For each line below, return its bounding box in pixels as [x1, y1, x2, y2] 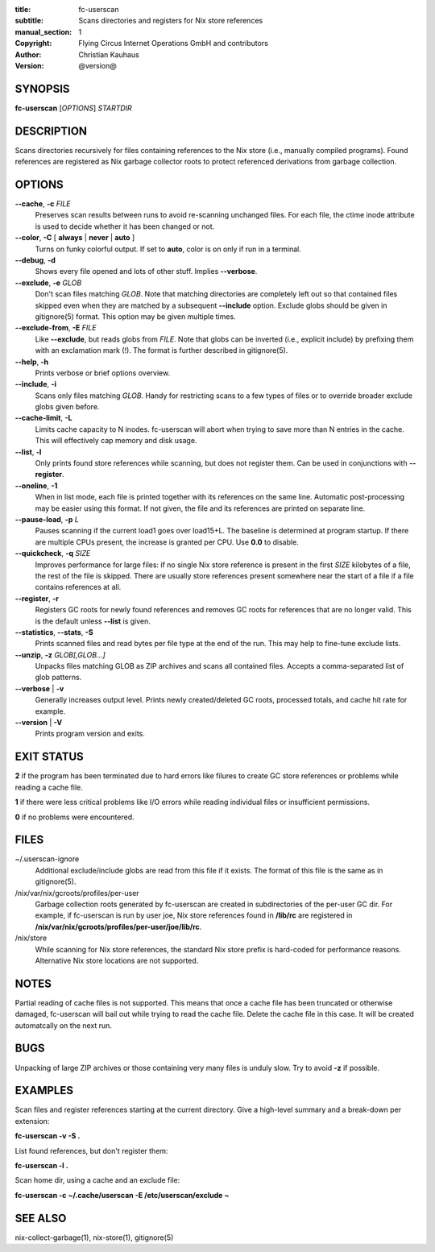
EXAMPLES [14, 1084, 74, 1097]
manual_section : [14, 27, 72, 36]
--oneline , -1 [14, 480, 58, 491]
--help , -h [14, 357, 49, 367]
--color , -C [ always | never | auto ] [14, 233, 135, 243]
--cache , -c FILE [14, 199, 71, 209]
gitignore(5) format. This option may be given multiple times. [35, 311, 237, 321]
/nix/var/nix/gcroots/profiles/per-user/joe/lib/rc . [35, 922, 202, 931]
